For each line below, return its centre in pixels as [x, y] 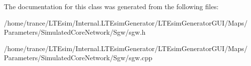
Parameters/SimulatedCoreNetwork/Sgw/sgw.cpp [78, 58]
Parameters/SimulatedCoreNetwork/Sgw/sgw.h [75, 32]
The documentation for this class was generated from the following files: [111, 6]
